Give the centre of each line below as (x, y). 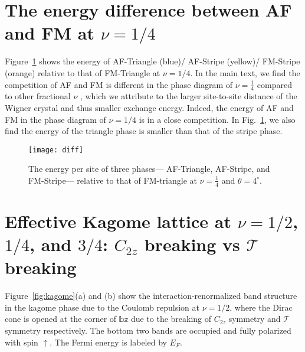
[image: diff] (56, 150)
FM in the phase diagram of (55, 119)
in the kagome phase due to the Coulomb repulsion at (102, 307)
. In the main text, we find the (245, 72)
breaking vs (192, 244)
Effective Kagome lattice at (118, 221)
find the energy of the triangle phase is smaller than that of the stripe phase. (144, 131)
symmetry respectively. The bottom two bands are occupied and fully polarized (148, 330)
